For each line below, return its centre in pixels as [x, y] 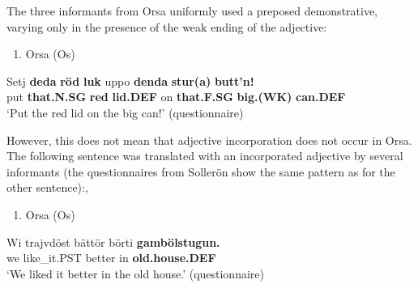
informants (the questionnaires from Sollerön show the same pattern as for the [201, 171]
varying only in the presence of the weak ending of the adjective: [167, 26]
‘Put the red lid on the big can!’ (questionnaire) [125, 112]
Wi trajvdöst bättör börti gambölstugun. [113, 241]
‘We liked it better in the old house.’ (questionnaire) [135, 273]
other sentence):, [47, 187]
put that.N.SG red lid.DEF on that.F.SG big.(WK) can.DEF [176, 97]
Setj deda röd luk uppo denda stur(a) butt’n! [130, 80]
